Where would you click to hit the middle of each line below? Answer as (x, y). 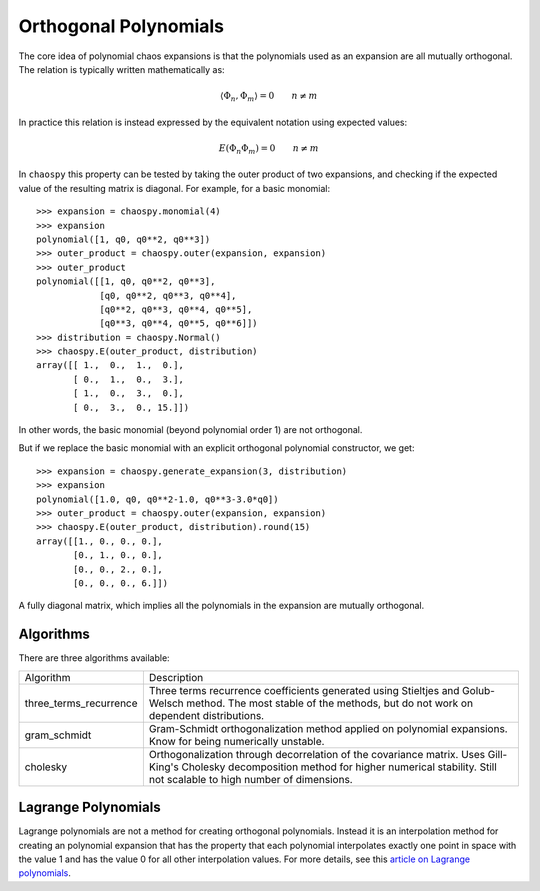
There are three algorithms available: (94, 658)
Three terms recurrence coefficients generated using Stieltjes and (304, 690)
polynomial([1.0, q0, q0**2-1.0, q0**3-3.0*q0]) (157, 499)
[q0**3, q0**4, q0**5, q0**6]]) (179, 323)
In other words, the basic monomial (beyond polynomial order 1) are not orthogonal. (190, 430)
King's (163, 767)
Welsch (166, 703)
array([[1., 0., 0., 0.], (100, 541)
